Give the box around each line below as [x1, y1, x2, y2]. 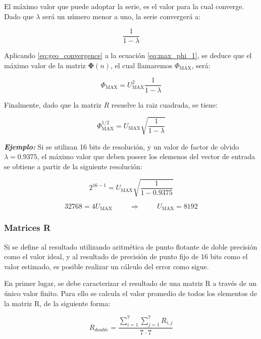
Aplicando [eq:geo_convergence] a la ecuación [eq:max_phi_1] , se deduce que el [4, 50, 252, 61]
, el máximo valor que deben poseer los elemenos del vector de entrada [37, 151, 255, 162]
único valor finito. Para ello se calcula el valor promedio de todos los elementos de [4, 288, 257, 299]
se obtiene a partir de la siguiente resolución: [4, 161, 142, 171]
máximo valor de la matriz [4, 60, 86, 70]
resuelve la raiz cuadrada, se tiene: [111, 99, 218, 110]
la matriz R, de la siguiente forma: [4, 298, 111, 308]
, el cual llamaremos [111, 60, 173, 70]
